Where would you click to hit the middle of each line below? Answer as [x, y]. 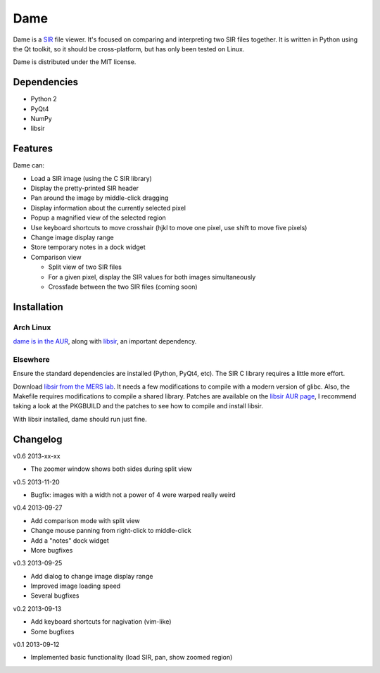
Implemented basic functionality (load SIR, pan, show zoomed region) [132, 658]
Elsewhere [31, 359]
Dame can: [29, 165]
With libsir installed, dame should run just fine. [80, 419]
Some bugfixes [52, 631]
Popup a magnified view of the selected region [99, 218]
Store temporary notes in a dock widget [88, 247]
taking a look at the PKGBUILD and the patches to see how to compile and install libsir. [138, 406]
